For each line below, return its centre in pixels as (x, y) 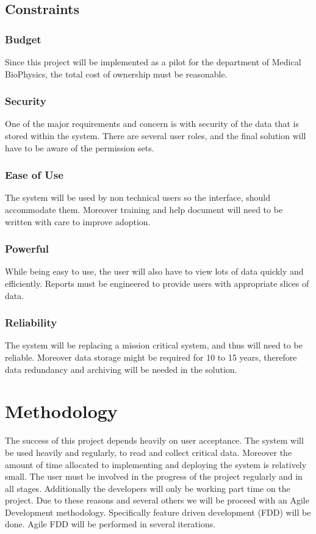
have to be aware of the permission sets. (80, 147)
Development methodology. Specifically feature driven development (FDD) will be (158, 512)
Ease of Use (34, 175)
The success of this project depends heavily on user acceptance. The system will (154, 440)
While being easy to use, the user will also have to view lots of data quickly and (154, 271)
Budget (23, 39)
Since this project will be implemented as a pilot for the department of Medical (153, 62)
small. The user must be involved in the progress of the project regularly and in (154, 476)
